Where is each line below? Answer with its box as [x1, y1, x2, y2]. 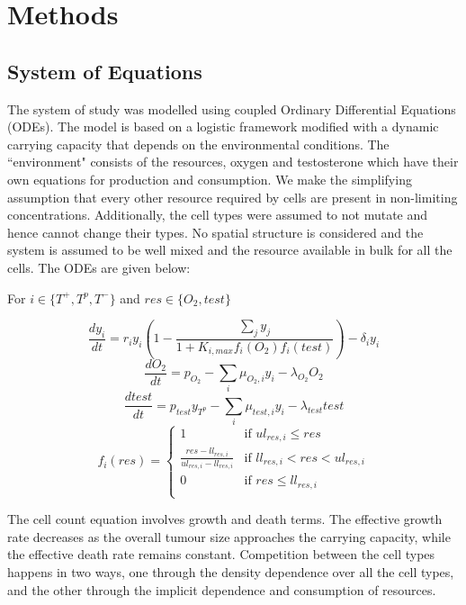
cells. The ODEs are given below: [7, 257, 191, 276]
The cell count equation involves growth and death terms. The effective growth [7, 510, 443, 528]
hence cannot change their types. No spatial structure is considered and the [7, 222, 424, 241]
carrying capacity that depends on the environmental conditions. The [7, 134, 390, 153]
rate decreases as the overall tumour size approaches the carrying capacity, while [7, 527, 451, 546]
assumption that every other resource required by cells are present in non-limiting [7, 187, 458, 206]
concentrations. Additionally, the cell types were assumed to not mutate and [7, 205, 428, 224]
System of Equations [7, 57, 202, 85]
